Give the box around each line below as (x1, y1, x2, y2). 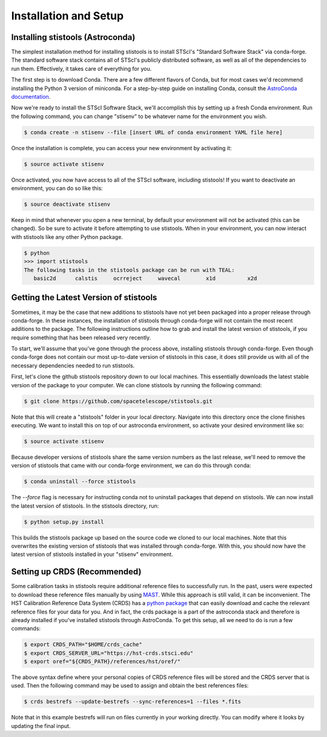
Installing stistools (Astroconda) (11, 32, 136, 42)
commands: (11, 625, 41, 632)
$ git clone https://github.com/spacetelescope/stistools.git (24, 398, 213, 405)
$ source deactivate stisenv (24, 201, 111, 208)
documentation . (11, 93, 51, 100)
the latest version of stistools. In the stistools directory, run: (11, 502, 159, 509)
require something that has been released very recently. (11, 333, 151, 341)
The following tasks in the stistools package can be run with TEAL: (24, 266, 235, 274)
